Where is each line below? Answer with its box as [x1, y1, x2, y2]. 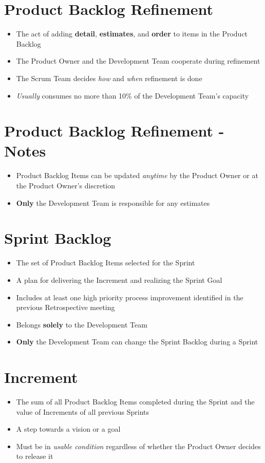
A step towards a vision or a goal [16, 423, 121, 434]
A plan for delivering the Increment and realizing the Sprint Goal [16, 274, 222, 285]
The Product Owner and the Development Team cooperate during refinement [16, 55, 260, 66]
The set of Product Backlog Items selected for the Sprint [16, 257, 195, 268]
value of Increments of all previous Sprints [16, 406, 149, 417]
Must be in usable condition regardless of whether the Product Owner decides [16, 440, 261, 451]
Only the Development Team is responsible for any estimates [16, 197, 210, 208]
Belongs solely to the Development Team [16, 319, 147, 330]
